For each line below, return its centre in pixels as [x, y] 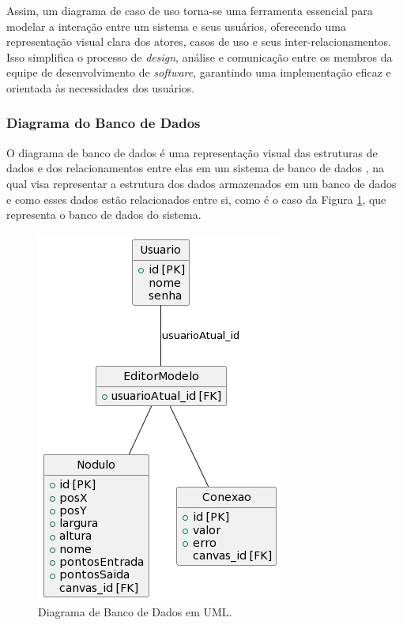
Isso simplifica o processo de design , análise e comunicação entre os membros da [200, 56]
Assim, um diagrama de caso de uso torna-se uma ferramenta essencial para [190, 10]
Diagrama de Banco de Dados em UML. [135, 612]
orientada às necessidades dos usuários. [101, 87]
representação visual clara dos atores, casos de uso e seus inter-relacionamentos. [199, 41]
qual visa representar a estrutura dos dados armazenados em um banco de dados [201, 183]
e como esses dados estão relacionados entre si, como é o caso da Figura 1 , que [196, 199]
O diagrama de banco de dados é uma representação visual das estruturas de [192, 152]
